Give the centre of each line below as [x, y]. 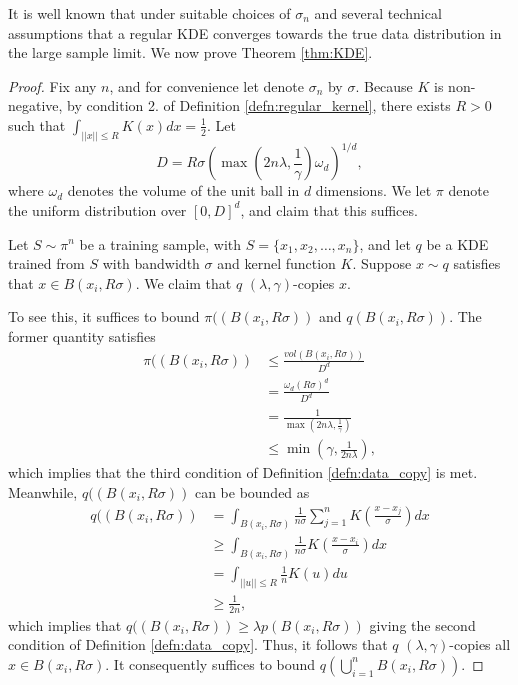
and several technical [378, 13]
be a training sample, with [160, 243]
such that [37, 124]
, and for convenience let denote [206, 85]
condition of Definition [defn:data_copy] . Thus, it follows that [198, 644]
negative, [35, 105]
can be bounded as [252, 491]
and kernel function [276, 263]
